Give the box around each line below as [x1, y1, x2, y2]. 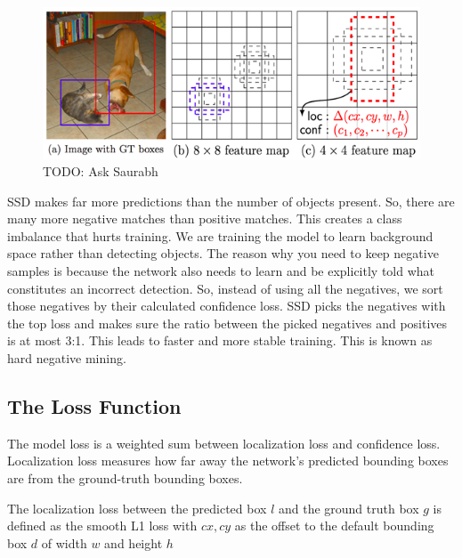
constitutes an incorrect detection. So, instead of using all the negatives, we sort [7, 279, 443, 297]
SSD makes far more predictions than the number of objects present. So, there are [7, 191, 455, 210]
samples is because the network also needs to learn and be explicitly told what [7, 262, 435, 280]
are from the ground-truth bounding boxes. [7, 469, 243, 488]
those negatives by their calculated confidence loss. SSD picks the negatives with [7, 296, 446, 315]
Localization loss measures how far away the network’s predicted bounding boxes [7, 451, 449, 470]
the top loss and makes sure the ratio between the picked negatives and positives [7, 313, 448, 332]
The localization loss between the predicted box [7, 498, 267, 517]
